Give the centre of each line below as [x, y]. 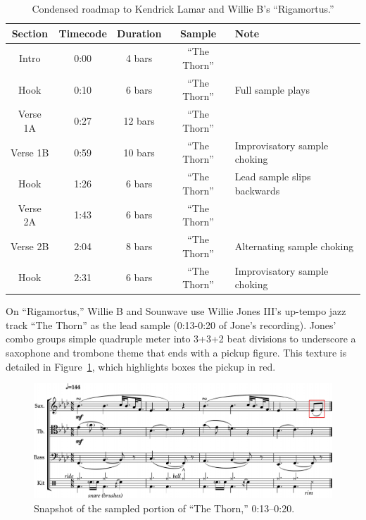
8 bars [139, 246]
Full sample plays [272, 89]
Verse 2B [30, 246]
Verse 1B [30, 152]
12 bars [139, 121]
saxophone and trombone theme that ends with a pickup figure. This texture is [176, 352]
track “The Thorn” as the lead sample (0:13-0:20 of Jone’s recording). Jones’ [171, 324]
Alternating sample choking [294, 246]
